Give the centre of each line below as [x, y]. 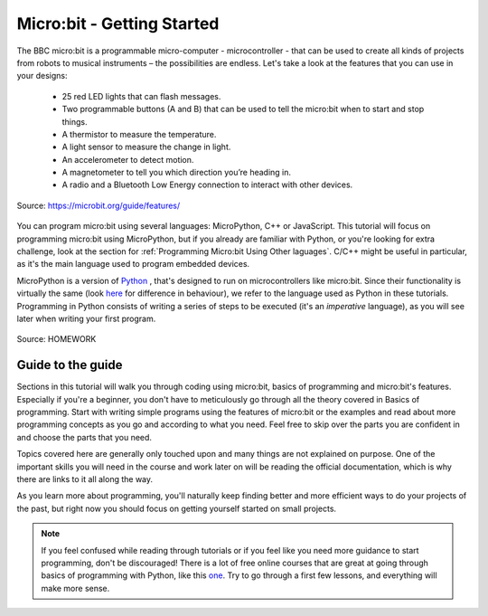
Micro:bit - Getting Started [118, 24]
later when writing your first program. [86, 318]
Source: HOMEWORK [56, 339]
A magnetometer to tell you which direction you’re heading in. [177, 173]
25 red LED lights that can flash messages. [141, 96]
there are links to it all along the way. [85, 479]
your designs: [42, 76]
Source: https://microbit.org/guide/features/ [99, 205]
